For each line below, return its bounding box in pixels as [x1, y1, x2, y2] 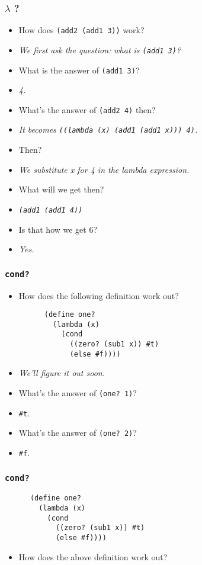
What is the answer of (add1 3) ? [18, 63, 140, 76]
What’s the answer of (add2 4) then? [18, 103, 156, 115]
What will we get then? [18, 183, 104, 195]
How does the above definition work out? [18, 550, 168, 563]
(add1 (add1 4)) [18, 206, 83, 214]
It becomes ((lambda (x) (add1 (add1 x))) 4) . [18, 123, 198, 136]
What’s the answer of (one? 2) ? [18, 426, 137, 439]
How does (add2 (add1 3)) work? [18, 24, 145, 36]
